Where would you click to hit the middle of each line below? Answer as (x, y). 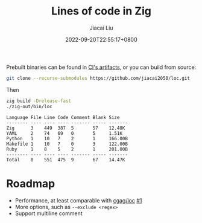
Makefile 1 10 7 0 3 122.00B (67, 144)
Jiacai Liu (101, 28)
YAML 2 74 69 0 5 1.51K (64, 133)
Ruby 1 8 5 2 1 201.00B (67, 149)
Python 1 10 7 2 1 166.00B (67, 138)
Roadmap (31, 183)
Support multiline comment (49, 213)
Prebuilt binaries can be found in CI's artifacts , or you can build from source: (101, 67)
